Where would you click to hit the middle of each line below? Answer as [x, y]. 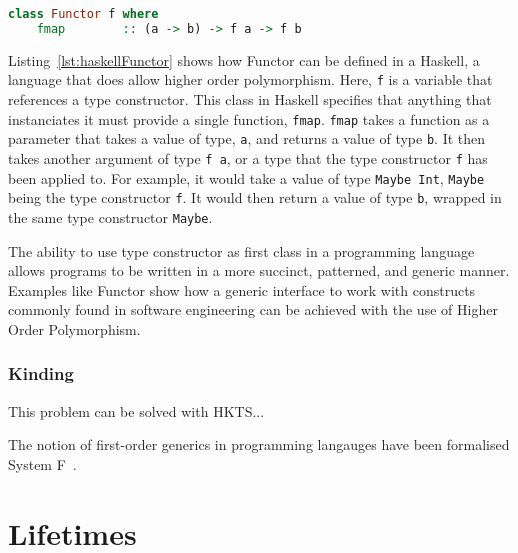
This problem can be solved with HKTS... [136, 410]
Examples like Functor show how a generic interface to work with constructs [242, 289]
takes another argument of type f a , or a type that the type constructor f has [248, 157]
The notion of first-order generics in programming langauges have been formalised [259, 444]
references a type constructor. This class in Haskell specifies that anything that [250, 99]
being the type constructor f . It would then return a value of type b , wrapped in [255, 197]
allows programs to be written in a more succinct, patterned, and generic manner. [259, 270]
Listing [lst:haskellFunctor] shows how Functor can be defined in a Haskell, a [244, 59]
